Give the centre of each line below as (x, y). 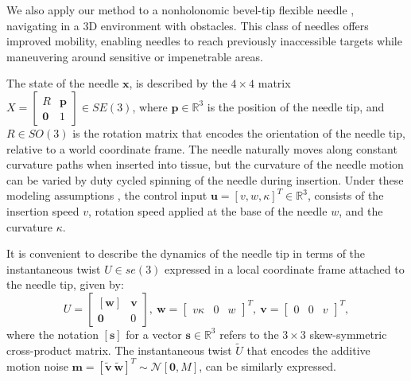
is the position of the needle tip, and (296, 106)
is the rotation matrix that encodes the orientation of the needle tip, (239, 132)
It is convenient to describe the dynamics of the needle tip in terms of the (186, 253)
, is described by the (178, 83)
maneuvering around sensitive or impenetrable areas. (135, 56)
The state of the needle (63, 83)
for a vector (154, 334)
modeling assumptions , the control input (107, 195)
